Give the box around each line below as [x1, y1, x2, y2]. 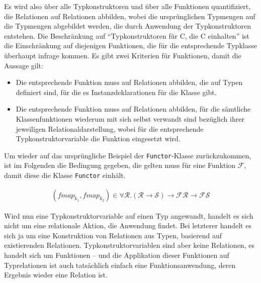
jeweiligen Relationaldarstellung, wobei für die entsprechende [16, 123, 204, 134]
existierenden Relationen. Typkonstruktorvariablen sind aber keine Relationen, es [4, 240, 254, 250]
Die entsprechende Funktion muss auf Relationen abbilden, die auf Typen [16, 77, 243, 87]
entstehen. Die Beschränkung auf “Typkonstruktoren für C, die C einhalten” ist [4, 30, 249, 41]
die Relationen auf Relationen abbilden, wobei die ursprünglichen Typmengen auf [4, 11, 255, 21]
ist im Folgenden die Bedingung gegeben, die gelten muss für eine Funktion [4, 160, 236, 170]
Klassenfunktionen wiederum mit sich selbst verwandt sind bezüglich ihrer [16, 113, 244, 124]
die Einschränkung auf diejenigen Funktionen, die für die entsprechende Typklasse [4, 40, 257, 51]
